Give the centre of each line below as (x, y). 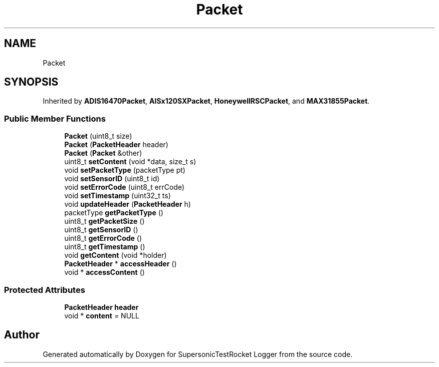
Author (22, 335)
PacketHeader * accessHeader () (121, 264)
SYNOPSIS (31, 82)
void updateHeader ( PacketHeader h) (128, 204)
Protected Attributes (45, 290)
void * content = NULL (102, 315)
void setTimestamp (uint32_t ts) (118, 196)
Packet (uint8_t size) (98, 136)
